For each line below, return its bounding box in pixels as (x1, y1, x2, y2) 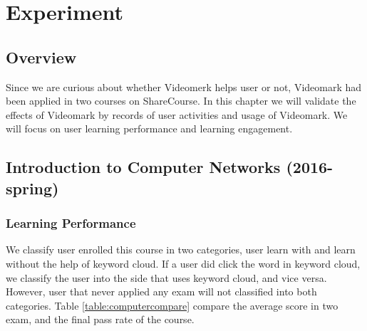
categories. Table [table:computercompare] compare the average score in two (6, 298, 338, 312)
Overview (6, 46, 77, 68)
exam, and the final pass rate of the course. (6, 312, 195, 327)
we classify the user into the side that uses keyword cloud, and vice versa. (6, 270, 327, 285)
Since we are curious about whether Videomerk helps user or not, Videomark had (6, 79, 362, 94)
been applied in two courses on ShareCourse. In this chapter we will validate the (6, 93, 356, 108)
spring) (6, 177, 59, 199)
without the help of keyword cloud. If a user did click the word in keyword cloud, (6, 256, 361, 270)
